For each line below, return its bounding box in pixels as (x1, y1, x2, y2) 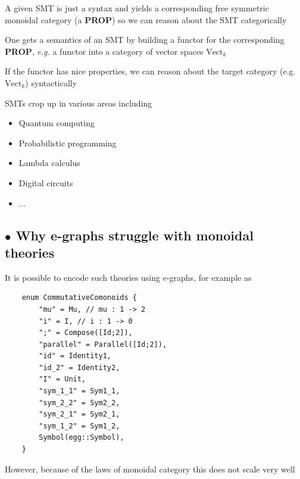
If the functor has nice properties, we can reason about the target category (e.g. (5, 65, 296, 77)
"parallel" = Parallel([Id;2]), (39, 340, 167, 349)
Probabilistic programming (18, 136, 117, 149)
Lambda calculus (18, 156, 80, 169)
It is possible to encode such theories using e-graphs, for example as (5, 271, 252, 283)
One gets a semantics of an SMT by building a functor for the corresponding (5, 33, 285, 46)
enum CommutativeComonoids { (21, 293, 137, 302)
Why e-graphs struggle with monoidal (15, 226, 254, 244)
